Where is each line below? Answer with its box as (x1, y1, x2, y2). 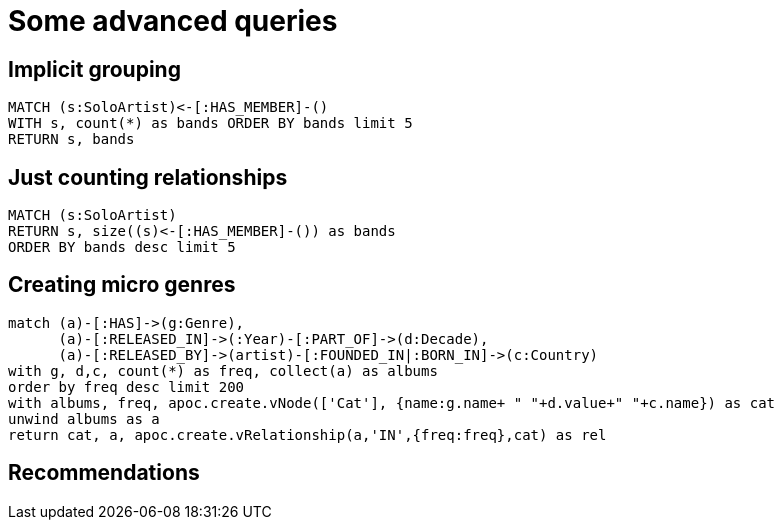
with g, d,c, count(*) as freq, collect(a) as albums (8, 362, 438, 379)
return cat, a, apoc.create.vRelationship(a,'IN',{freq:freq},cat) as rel (8, 426, 607, 443)
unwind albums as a (8, 410, 160, 427)
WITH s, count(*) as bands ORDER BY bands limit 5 (8, 115, 413, 132)
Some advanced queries (8, 4, 338, 38)
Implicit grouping (8, 56, 181, 82)
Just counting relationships (8, 164, 288, 190)
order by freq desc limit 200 (8, 378, 245, 395)
